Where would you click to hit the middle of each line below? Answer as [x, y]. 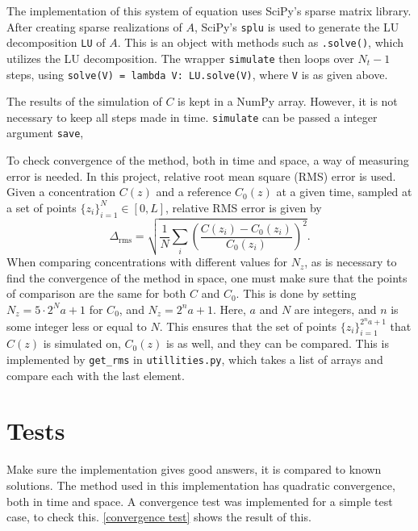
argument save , [45, 133]
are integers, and [335, 309]
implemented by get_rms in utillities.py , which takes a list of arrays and [195, 360]
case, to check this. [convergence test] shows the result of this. [159, 517]
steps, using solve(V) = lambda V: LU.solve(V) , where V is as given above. [197, 74]
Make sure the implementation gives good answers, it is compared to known [194, 469]
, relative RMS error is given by [244, 207]
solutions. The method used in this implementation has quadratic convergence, [201, 485]
